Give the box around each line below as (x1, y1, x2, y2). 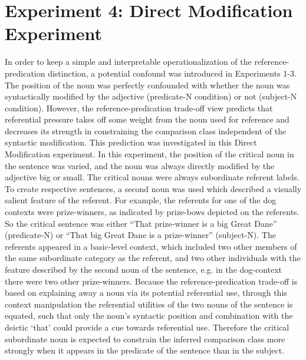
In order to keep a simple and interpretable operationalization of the (5, 55, 252, 68)
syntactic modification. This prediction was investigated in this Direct (5, 136, 257, 148)
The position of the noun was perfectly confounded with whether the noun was (5, 78, 290, 91)
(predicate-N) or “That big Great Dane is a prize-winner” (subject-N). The (5, 229, 276, 241)
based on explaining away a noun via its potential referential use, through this (5, 286, 287, 299)
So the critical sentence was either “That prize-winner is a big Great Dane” (5, 217, 277, 229)
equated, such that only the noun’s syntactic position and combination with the (5, 309, 293, 322)
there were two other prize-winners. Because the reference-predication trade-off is (5, 275, 298, 287)
